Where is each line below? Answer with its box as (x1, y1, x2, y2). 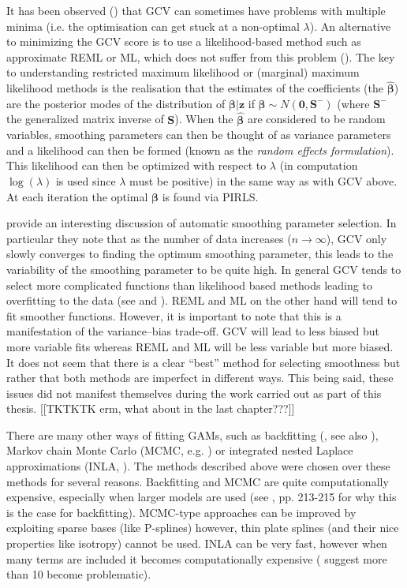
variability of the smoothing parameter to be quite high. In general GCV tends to (6, 260, 401, 277)
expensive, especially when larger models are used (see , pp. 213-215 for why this (6, 489, 397, 505)
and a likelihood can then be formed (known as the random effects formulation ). (6, 141, 394, 158)
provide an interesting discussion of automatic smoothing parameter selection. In (6, 215, 397, 231)
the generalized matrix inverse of (6, 110, 164, 127)
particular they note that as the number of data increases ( (6, 230, 292, 246)
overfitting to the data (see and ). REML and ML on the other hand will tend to (6, 292, 398, 309)
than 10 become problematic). (6, 566, 151, 582)
